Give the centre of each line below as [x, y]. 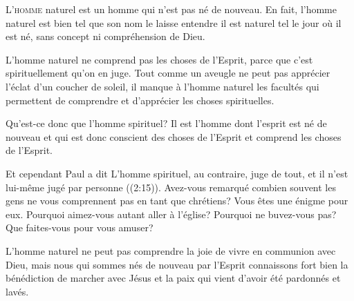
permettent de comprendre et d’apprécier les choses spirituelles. [140, 100]
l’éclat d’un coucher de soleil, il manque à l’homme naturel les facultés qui [162, 86]
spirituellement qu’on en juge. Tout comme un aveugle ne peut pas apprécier [168, 73]
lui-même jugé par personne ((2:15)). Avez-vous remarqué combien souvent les [171, 187]
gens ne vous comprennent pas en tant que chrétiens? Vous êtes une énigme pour [177, 201]
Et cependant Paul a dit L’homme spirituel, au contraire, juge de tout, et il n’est [177, 173]
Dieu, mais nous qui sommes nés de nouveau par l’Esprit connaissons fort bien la [177, 264]
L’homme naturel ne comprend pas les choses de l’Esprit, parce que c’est [159, 59]
